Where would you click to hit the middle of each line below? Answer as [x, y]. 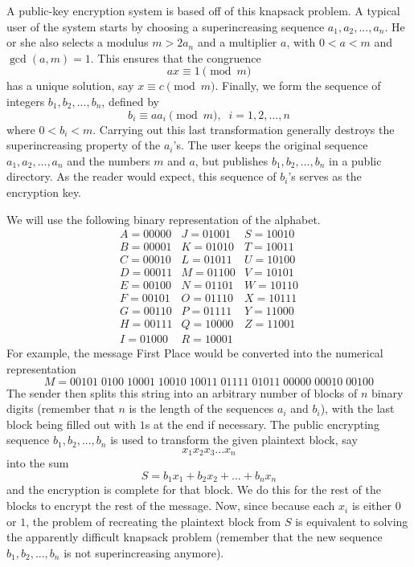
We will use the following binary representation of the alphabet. [164, 219]
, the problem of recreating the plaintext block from [154, 521]
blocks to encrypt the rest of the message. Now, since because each [171, 506]
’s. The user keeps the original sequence [271, 145]
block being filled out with [72, 424]
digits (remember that [61, 408]
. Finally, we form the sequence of [298, 86]
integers [26, 101]
